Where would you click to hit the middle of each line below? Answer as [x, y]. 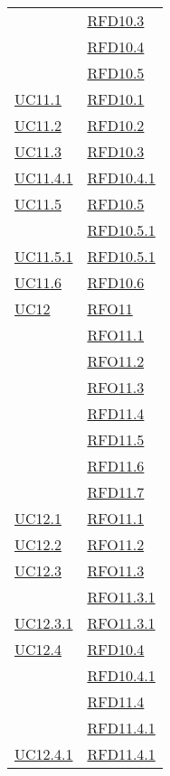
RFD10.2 [116, 125]
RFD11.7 [116, 492]
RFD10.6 [116, 282]
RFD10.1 [116, 99]
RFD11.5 [116, 439]
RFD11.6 [116, 466]
